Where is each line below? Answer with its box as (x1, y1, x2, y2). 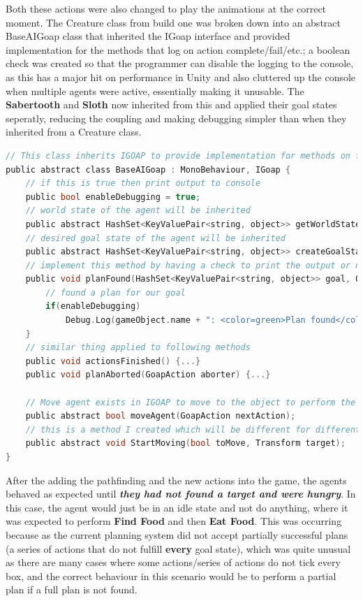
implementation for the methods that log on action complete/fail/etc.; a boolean (6, 42, 350, 57)
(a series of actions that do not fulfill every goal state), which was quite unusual (6, 541, 351, 556)
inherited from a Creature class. (6, 124, 142, 139)
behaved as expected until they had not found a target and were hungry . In (6, 486, 356, 501)
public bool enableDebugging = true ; (25, 191, 201, 202)
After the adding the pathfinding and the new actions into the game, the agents (6, 472, 347, 487)
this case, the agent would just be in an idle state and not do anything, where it (6, 500, 348, 514)
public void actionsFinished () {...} (25, 356, 201, 366)
